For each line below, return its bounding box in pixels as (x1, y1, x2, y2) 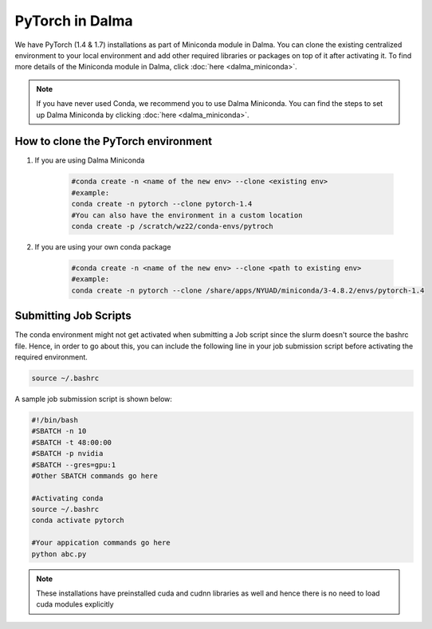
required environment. (14, 352, 88, 362)
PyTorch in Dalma (14, 12, 133, 29)
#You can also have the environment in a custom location (71, 210, 303, 219)
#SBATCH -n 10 (31, 427, 87, 436)
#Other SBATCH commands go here (31, 471, 159, 480)
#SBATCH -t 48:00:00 (31, 438, 112, 446)
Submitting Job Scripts (14, 309, 132, 323)
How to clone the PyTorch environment (14, 135, 213, 148)
